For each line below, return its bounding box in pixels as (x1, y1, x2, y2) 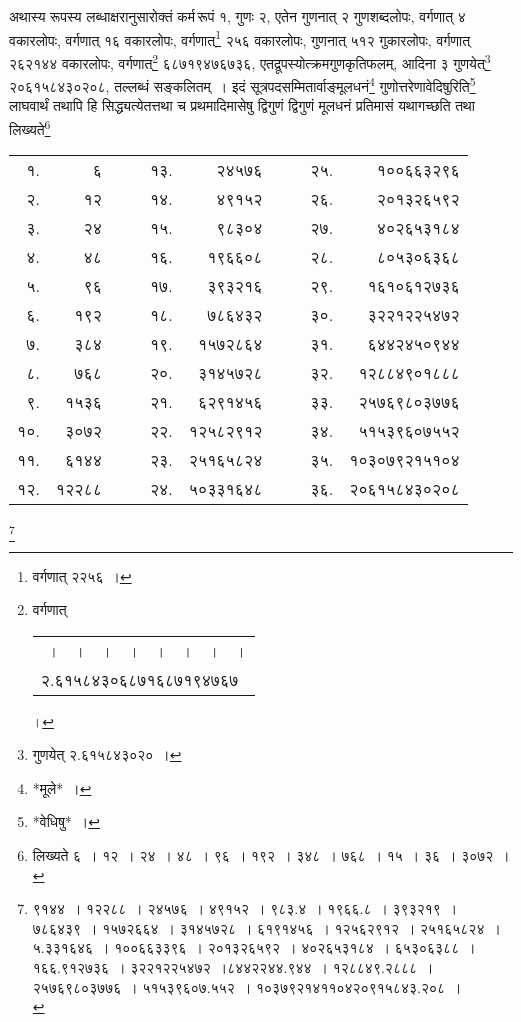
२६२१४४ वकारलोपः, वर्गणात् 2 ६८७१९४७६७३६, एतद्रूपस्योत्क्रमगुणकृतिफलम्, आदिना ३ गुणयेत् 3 (9, 49, 491, 73)
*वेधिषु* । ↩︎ (32, 811, 101, 832)
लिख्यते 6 (9, 115, 51, 139)
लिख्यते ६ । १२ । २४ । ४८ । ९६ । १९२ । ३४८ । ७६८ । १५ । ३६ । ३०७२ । (32, 845, 510, 866)
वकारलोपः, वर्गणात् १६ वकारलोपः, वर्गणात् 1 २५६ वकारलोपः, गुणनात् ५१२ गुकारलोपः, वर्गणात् (9, 26, 471, 50)
